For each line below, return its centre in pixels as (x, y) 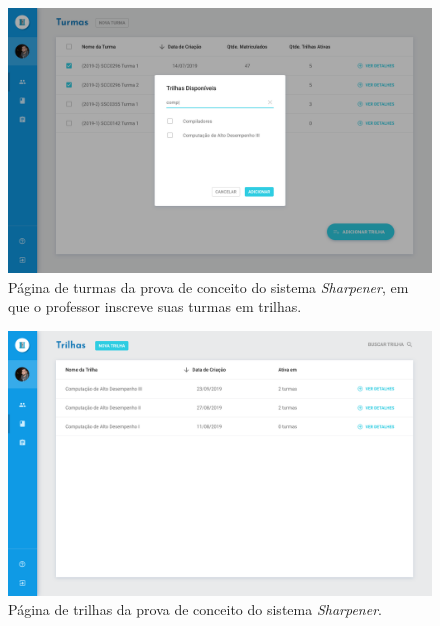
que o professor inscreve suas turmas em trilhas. (155, 306)
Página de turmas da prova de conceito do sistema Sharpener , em (208, 286)
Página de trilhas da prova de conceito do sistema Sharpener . (195, 609)
